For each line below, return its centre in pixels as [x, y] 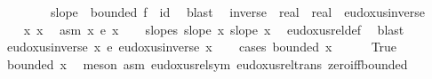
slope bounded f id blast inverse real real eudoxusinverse [237, 12]
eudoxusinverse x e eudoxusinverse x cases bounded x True [202, 47]
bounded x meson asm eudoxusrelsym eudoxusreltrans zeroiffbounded [207, 63]
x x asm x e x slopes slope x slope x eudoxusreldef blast [214, 29]
